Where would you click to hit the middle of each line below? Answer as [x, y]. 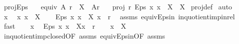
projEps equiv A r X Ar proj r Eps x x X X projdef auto [118, 6]
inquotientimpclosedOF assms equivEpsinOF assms [84, 35]
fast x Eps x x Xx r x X [65, 26]
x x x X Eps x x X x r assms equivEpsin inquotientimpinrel [119, 16]
